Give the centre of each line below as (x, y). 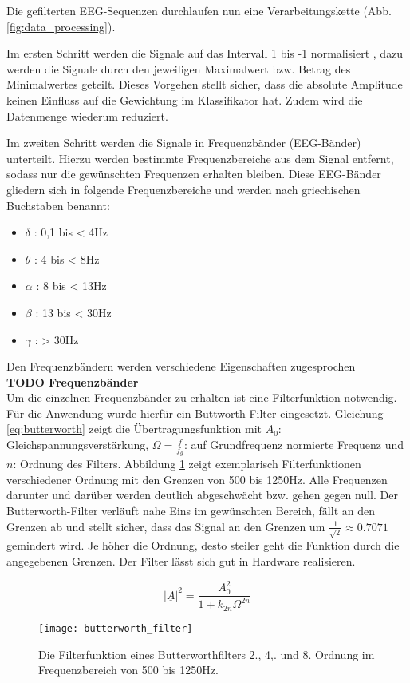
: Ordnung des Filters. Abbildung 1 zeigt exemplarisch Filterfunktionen (187, 464)
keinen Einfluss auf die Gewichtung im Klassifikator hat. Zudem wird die (185, 99)
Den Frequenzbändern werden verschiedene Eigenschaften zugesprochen (181, 366)
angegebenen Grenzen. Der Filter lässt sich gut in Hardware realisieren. (181, 560)
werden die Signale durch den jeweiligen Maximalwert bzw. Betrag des (179, 68)
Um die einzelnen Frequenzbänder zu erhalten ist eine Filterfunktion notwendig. (202, 397)
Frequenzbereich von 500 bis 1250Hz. (128, 670)
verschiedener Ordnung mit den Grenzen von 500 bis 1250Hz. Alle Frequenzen (197, 479)
